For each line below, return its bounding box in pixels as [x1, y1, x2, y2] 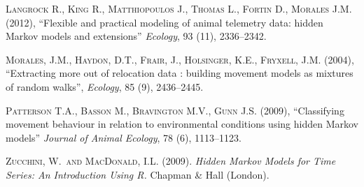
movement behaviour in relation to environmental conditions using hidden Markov [6, 117, 358, 131]
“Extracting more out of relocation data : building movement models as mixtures [6, 66, 353, 80]
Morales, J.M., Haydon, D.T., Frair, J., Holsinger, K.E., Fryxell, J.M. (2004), [6, 52, 354, 66]
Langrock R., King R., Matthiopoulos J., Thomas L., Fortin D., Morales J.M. [6, 1, 352, 15]
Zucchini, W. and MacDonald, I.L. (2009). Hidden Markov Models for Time [6, 154, 336, 168]
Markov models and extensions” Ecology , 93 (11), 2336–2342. [6, 29, 267, 43]
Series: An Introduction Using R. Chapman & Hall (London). [6, 167, 269, 181]
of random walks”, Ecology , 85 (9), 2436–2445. [6, 79, 204, 93]
